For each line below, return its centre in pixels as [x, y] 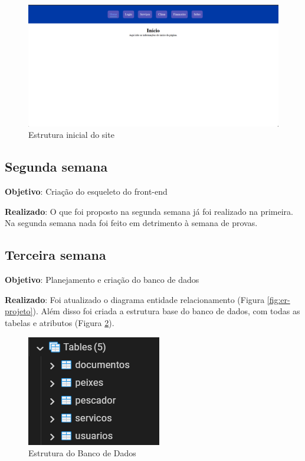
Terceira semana [55, 255]
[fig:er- [278, 299]
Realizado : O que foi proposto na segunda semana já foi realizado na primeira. [149, 211]
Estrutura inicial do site [71, 135]
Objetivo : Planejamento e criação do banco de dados [102, 280]
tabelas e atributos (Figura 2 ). [60, 322]
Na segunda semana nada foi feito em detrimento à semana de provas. [131, 223]
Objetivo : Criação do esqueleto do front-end [86, 191]
